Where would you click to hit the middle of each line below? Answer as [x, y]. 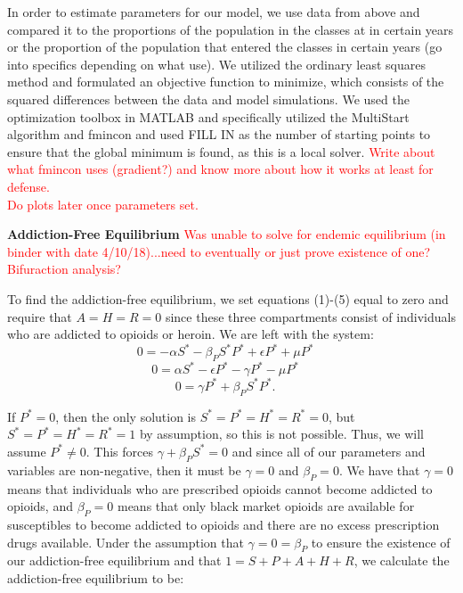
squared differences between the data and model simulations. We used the [208, 99]
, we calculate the [402, 560]
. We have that [379, 469]
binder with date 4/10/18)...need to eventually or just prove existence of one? [219, 251]
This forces [123, 451]
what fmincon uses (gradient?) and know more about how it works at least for [220, 169]
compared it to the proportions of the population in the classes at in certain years [231, 29]
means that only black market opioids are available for [266, 506]
